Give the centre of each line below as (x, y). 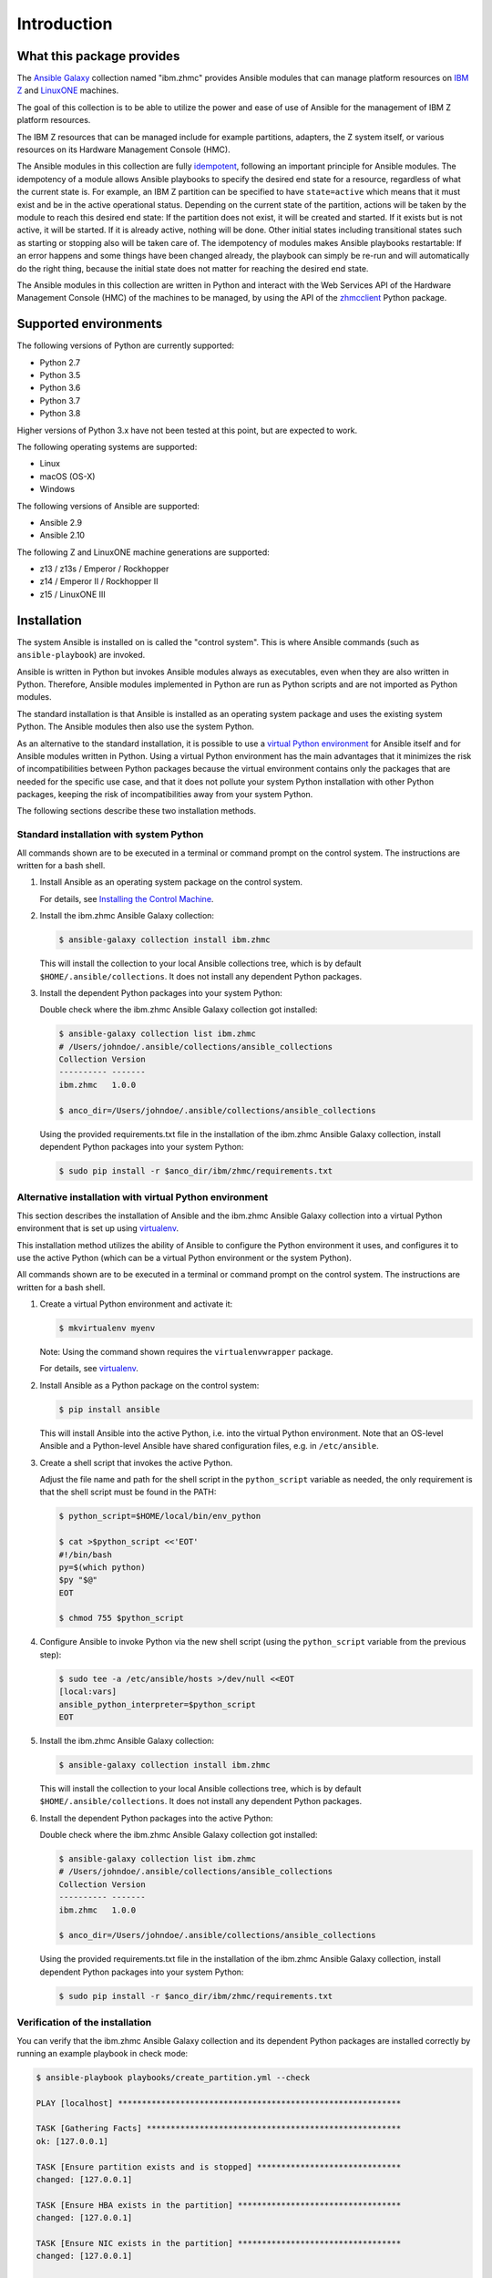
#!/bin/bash (86, 1555)
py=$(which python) (102, 1567)
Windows (57, 489)
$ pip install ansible (109, 1409)
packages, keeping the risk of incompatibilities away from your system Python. (165, 795)
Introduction (65, 24)
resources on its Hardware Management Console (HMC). (124, 149)
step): (51, 1655)
